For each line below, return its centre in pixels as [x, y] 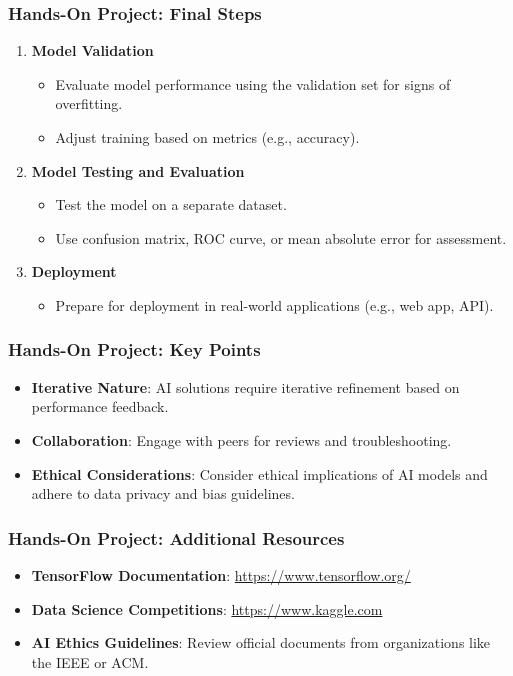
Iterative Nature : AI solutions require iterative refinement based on [245, 386]
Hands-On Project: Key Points [134, 349]
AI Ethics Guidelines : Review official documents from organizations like [261, 642]
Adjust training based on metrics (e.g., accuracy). [207, 137]
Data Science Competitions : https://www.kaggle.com [207, 608]
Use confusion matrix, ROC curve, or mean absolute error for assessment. [281, 237]
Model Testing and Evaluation [138, 170]
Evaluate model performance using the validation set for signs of [253, 83]
